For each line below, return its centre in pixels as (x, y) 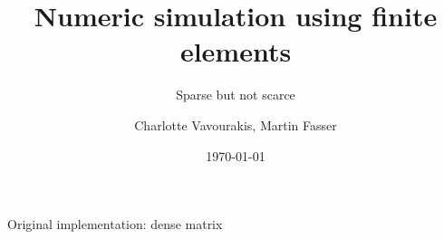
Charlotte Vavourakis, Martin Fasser (236, 124)
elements (236, 51)
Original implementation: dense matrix (115, 224)
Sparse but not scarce (236, 95)
